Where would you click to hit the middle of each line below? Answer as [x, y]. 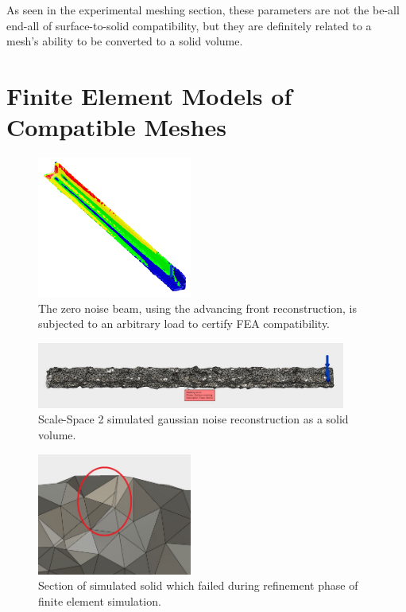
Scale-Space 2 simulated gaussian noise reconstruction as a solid [193, 419]
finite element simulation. [100, 600]
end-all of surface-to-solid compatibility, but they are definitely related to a [189, 25]
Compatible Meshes [116, 127]
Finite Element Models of [149, 95]
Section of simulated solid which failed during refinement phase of [198, 585]
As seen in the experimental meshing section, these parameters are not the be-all [203, 10]
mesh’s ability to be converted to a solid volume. [125, 41]
